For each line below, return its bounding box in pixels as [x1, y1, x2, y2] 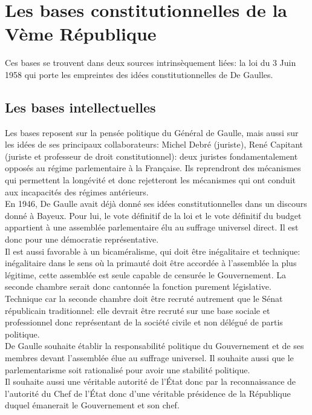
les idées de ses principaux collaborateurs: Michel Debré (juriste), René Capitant [5, 138, 303, 151]
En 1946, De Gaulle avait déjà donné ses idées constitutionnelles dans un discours [5, 197, 307, 210]
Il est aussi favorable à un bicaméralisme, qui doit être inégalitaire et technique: [5, 244, 301, 257]
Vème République [5, 21, 157, 46]
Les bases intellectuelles [5, 97, 156, 116]
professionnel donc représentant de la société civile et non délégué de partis [5, 316, 283, 328]
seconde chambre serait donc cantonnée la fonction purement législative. [5, 280, 271, 293]
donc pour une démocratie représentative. [5, 233, 159, 246]
